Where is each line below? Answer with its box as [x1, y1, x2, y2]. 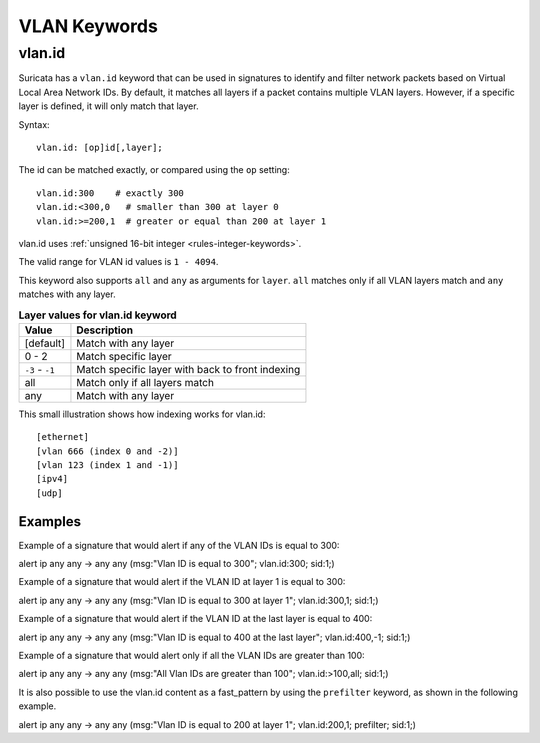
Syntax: [18, 118, 50, 130]
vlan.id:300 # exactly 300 [36, 187, 185, 199]
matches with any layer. [18, 288, 116, 300]
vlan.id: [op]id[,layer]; [36, 141, 164, 153]
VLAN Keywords [18, 15, 159, 37]
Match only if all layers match [76, 375, 215, 389]
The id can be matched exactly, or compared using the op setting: [18, 164, 290, 176]
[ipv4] [36, 473, 69, 485]
